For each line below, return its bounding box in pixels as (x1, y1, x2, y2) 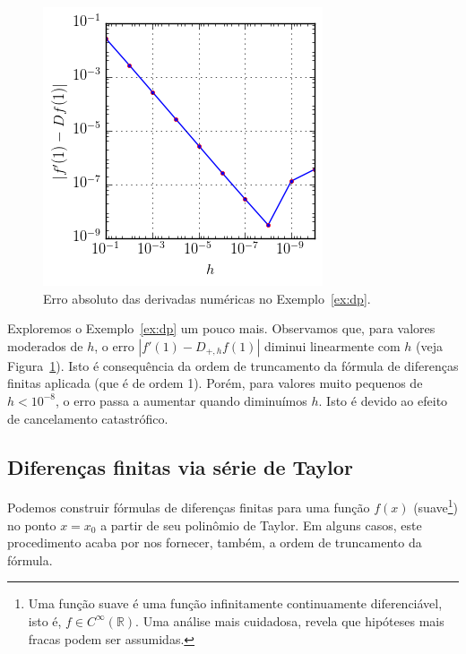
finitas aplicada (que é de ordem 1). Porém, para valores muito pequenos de (7, 374, 423, 392)
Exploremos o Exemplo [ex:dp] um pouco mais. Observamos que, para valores (7, 319, 436, 338)
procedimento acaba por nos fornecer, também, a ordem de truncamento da (7, 533, 422, 552)
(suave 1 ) (413, 495, 459, 517)
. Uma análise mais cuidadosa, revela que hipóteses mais (135, 611, 444, 630)
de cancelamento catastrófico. (7, 409, 168, 427)
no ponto (7, 515, 56, 534)
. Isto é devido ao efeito (318, 391, 448, 409)
